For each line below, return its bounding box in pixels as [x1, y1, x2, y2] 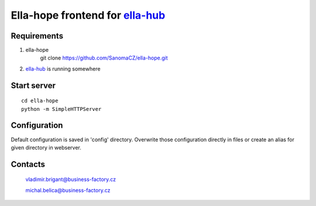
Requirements [11, 31, 64, 41]
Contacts [11, 159, 46, 169]
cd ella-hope [21, 97, 59, 104]
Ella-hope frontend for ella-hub [11, 9, 166, 22]
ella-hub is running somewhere [25, 65, 101, 72]
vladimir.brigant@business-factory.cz [25, 176, 116, 183]
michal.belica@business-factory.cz [25, 187, 111, 194]
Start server [11, 81, 56, 90]
